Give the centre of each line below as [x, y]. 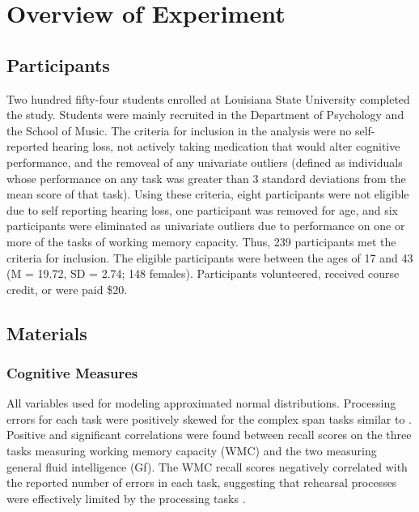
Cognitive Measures [72, 373]
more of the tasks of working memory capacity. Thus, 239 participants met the [201, 241]
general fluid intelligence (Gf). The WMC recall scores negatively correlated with [207, 466]
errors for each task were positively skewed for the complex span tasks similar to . [209, 418]
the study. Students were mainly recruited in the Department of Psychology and [205, 115]
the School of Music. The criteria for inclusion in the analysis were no [179, 130]
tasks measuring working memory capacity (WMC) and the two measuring [192, 451]
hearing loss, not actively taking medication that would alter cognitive [226, 146]
